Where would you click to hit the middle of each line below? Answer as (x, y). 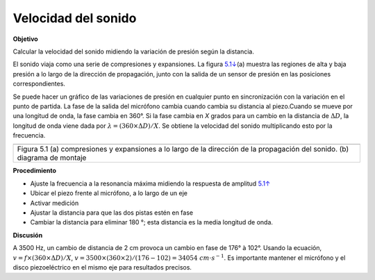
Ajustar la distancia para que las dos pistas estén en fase (112, 213)
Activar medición (55, 203)
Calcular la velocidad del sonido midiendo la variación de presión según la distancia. (134, 51)
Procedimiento (35, 171)
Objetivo (25, 39)
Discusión (28, 235)
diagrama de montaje (52, 158)
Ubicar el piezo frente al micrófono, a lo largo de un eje (109, 193)
